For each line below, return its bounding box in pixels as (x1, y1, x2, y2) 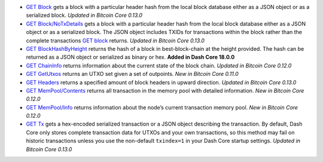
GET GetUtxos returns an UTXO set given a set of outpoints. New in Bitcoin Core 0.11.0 (26, 71, 239, 78)
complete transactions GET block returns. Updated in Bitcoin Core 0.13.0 (26, 36, 205, 44)
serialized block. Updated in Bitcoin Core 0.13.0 (26, 12, 143, 19)
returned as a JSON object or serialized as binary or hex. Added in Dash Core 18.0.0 (26, 54, 235, 61)
